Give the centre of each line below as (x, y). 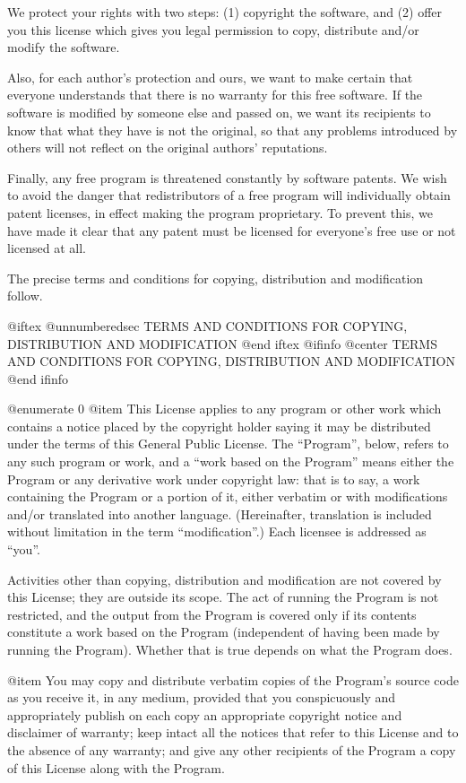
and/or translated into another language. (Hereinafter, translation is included (220, 513)
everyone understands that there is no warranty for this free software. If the (215, 95)
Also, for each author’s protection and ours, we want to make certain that (210, 77)
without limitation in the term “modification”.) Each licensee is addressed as (217, 531)
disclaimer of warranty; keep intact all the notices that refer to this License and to (233, 732)
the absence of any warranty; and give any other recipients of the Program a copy (232, 749)
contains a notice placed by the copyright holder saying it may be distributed (219, 426)
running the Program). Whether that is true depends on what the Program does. (230, 649)
